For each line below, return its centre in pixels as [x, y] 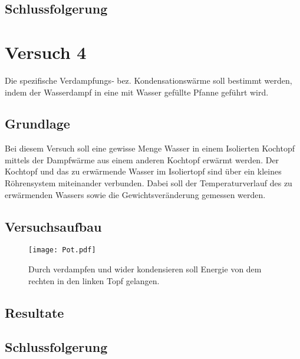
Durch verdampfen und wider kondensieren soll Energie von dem [145, 269]
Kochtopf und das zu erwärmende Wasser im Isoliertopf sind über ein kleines [143, 171]
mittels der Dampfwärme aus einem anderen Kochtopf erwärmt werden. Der [142, 159]
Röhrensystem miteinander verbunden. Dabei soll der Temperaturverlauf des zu [149, 183]
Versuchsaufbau [53, 226]
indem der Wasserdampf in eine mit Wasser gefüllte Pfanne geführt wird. [137, 92]
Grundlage [37, 123]
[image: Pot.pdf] [62, 250]
